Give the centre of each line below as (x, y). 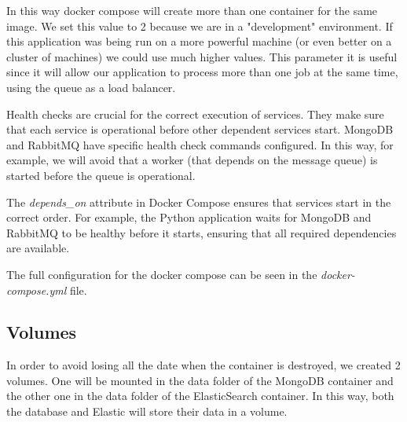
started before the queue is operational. (101, 175)
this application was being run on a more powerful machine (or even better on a (199, 41)
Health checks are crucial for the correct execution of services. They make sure (195, 114)
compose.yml (37, 290)
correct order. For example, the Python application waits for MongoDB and (189, 217)
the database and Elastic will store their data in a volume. (147, 411)
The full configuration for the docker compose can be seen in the (162, 274)
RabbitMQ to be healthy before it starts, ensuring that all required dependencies (202, 232)
